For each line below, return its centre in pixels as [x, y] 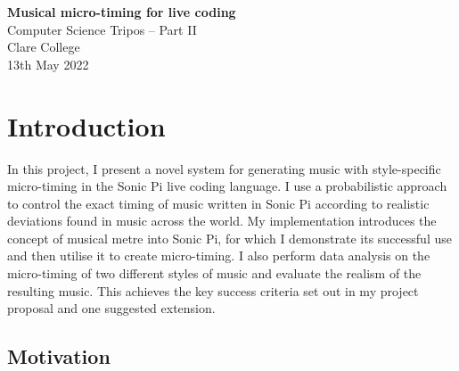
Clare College [44, 47]
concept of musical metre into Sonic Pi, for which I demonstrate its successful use [229, 238]
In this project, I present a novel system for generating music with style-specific [224, 168]
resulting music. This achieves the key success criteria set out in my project [213, 290]
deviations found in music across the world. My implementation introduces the [222, 221]
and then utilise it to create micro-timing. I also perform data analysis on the [219, 256]
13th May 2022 [48, 64]
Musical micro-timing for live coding [122, 12]
